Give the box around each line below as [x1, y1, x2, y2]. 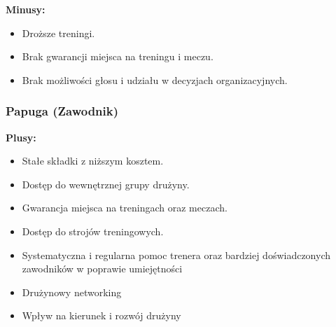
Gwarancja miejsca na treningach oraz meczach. [22, 200, 227, 215]
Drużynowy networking [22, 284, 122, 299]
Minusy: [6, 2, 45, 16]
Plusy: [6, 130, 36, 144]
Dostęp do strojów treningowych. [22, 223, 164, 238]
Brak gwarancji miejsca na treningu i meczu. [22, 49, 213, 64]
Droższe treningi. [22, 25, 95, 40]
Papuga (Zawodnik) [6, 102, 119, 120]
